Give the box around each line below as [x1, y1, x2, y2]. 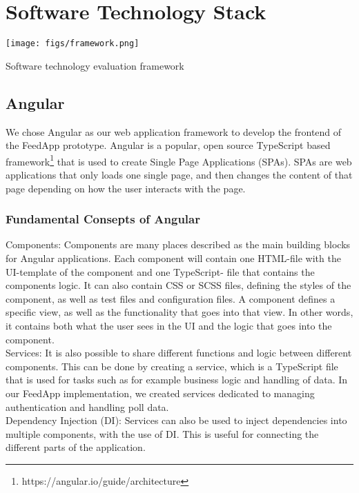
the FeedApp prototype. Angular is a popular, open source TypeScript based [6, 138, 331, 152]
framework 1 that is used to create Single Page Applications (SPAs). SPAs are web [6, 152, 352, 168]
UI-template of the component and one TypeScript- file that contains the [6, 264, 315, 279]
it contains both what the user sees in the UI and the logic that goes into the [6, 318, 332, 332]
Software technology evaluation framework [6, 58, 184, 72]
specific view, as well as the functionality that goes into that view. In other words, [6, 305, 353, 319]
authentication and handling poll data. [6, 399, 169, 414]
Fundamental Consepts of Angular [6, 210, 200, 228]
